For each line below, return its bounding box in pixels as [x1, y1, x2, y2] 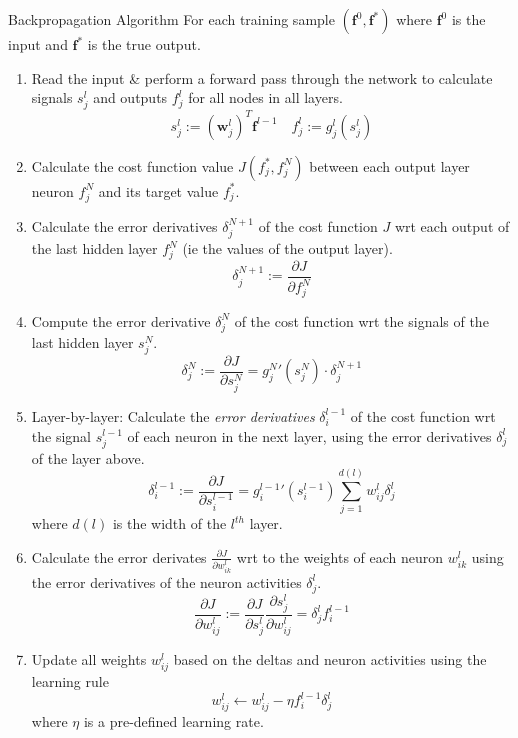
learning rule [31, 671, 109, 692]
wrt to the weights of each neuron [236, 546, 444, 567]
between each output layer [309, 155, 470, 176]
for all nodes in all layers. [188, 87, 343, 108]
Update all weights [31, 648, 147, 669]
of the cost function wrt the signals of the [234, 310, 489, 331]
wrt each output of [394, 215, 510, 236]
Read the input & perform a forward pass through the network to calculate [31, 67, 493, 88]
